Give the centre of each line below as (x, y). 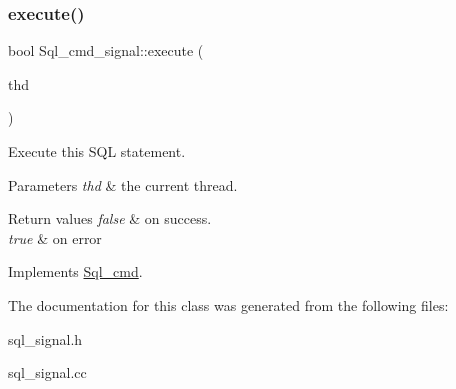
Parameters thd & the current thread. (123, 184)
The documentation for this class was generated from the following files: (228, 304)
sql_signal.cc (47, 372)
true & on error (55, 237)
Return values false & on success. (110, 218)
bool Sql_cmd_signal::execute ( (106, 50)
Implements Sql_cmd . (75, 271)
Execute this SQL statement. (97, 151)
